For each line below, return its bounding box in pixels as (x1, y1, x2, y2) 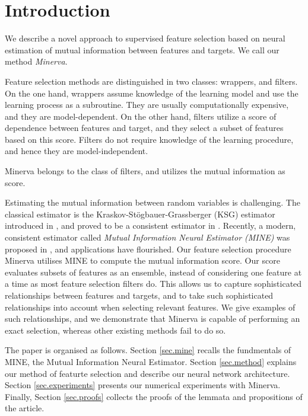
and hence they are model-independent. (5, 145, 148, 157)
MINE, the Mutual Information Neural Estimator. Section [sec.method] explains (5, 355, 297, 367)
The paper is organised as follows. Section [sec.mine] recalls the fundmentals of (5, 344, 291, 356)
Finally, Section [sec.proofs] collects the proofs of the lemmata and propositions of (5, 390, 303, 402)
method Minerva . (5, 55, 68, 68)
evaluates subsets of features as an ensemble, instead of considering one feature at (5, 265, 302, 278)
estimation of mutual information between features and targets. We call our (5, 43, 280, 56)
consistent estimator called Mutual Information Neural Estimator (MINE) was (5, 231, 290, 244)
